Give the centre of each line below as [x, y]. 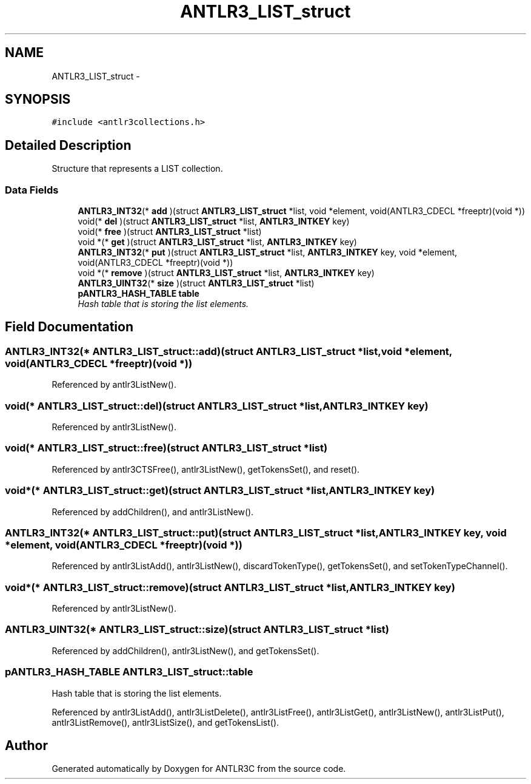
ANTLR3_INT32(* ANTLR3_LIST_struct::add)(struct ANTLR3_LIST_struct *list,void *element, [229, 351]
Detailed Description [68, 145]
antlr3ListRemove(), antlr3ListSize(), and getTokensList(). [165, 722]
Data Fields [32, 190]
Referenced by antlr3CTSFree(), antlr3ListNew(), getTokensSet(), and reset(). [206, 469]
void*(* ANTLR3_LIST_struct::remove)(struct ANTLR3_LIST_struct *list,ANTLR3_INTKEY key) [230, 587]
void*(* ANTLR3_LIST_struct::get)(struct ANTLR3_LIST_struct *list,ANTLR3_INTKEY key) [220, 491]
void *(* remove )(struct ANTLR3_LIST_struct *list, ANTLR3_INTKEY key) [226, 273]
